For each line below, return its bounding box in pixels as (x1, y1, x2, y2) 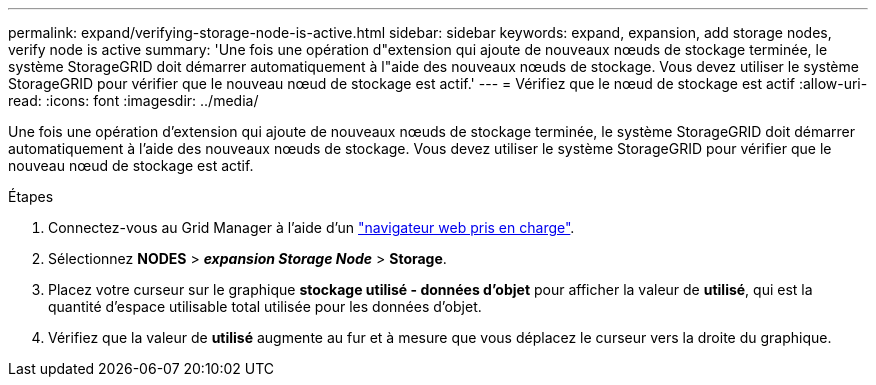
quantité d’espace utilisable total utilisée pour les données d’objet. (48, 298, 482, 315)
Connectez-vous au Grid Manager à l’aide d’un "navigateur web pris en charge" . (48, 219, 575, 236)
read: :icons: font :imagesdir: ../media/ (8, 92, 259, 109)
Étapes (8, 188, 54, 205)
